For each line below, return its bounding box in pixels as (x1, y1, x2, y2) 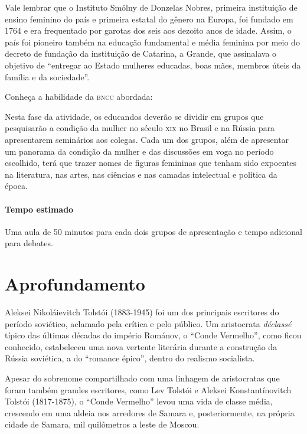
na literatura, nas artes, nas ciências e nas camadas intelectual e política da (5, 168, 277, 180)
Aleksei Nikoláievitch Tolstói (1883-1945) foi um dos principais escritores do (5, 306, 279, 318)
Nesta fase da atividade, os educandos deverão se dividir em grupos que (5, 110, 264, 122)
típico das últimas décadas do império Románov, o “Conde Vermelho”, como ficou (5, 329, 302, 341)
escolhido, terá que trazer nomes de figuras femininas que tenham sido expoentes (5, 156, 297, 169)
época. (5, 180, 28, 192)
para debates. (5, 237, 53, 249)
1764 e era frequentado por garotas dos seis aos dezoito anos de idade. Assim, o (5, 24, 292, 37)
